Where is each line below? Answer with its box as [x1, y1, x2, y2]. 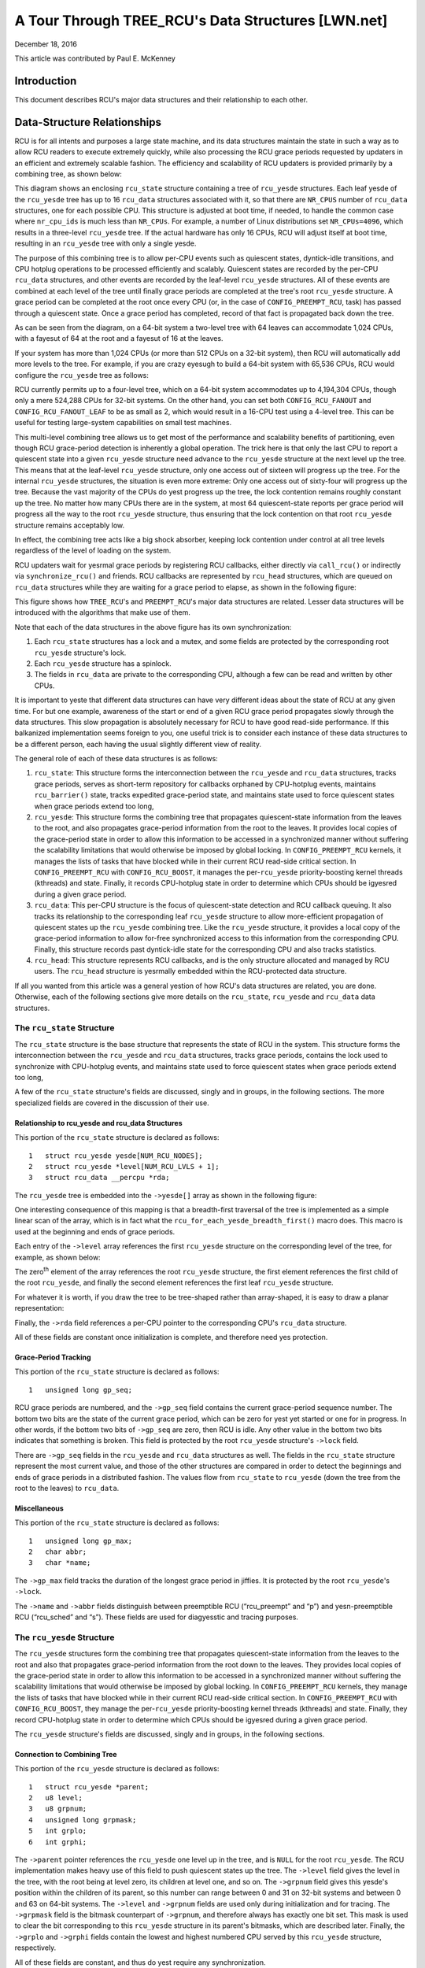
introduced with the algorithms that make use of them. [14, 608, 190, 617]
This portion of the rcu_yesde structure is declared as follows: [14, 1764, 220, 1774]
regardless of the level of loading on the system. [14, 546, 172, 555]
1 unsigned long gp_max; [28, 1536, 133, 1545]
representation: [14, 1304, 65, 1313]
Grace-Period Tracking [14, 1352, 91, 1362]
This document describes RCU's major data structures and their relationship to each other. [14, 94, 309, 104]
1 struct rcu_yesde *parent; [28, 1782, 150, 1791]
